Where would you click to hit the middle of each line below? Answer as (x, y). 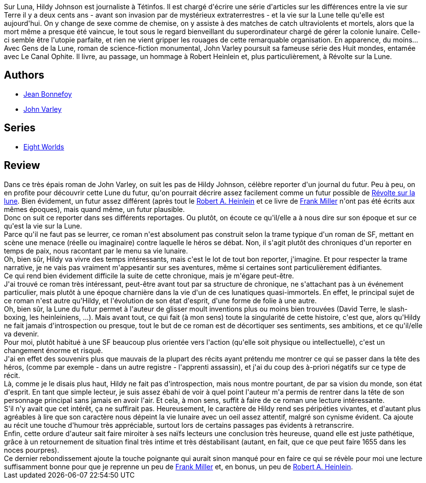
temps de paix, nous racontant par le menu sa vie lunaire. (96, 251)
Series (20, 128)
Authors (24, 75)
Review (22, 166)
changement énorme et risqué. (53, 350)
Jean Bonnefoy (48, 94)
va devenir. (21, 334)
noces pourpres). (32, 450)
